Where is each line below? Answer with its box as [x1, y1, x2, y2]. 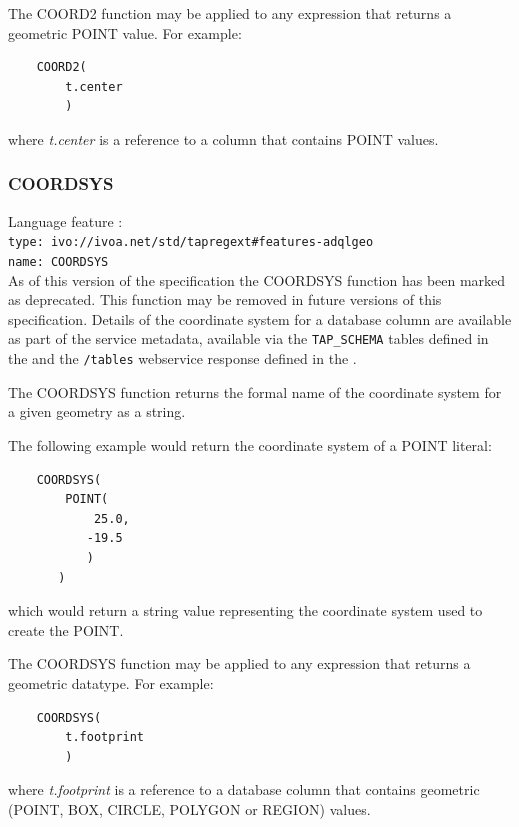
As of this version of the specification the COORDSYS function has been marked [8, 269, 506, 290]
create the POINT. [8, 619, 124, 640]
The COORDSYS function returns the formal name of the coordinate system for [8, 381, 502, 402]
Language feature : [8, 210, 123, 231]
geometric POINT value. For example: [8, 22, 242, 43]
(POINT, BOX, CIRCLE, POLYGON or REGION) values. [8, 798, 371, 819]
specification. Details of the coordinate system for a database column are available [8, 308, 512, 329]
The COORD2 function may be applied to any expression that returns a [8, 3, 452, 23]
